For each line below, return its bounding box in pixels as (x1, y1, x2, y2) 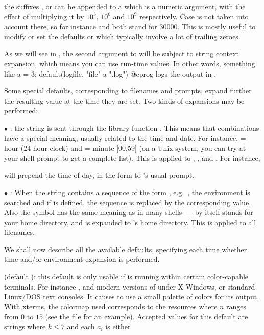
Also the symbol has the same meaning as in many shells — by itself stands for (4, 207, 253, 218)
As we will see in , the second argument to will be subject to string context (4, 48, 239, 59)
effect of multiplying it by (4, 11, 84, 21)
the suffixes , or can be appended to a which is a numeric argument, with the (4, 1, 246, 11)
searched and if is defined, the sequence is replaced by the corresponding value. (4, 197, 251, 207)
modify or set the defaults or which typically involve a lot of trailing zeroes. (4, 31, 241, 41)
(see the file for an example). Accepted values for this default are (45, 311, 248, 322)
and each (67, 321, 95, 332)
